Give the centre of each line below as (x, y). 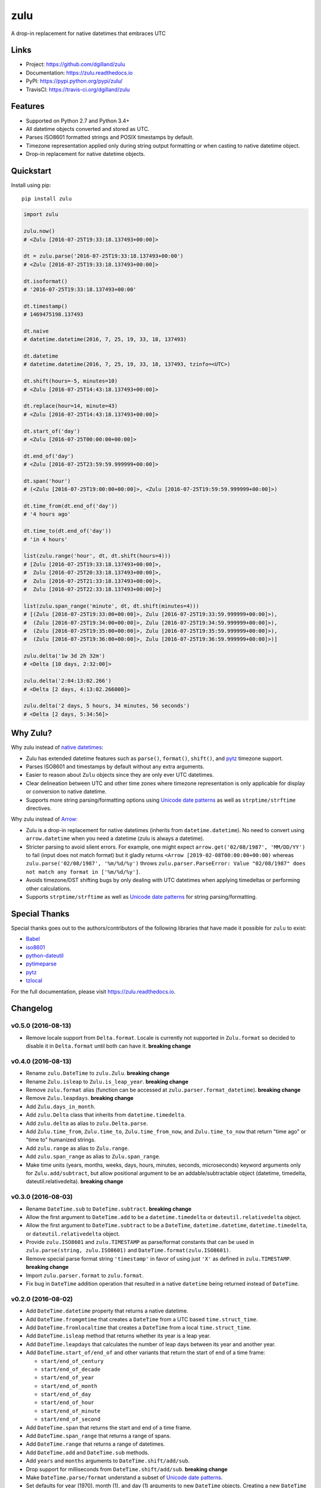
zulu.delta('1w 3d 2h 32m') (64, 656)
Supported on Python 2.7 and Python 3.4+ (78, 121)
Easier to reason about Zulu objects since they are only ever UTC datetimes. (120, 775)
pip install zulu (47, 199)
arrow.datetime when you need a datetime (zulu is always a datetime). (115, 839)
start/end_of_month (69, 1386)
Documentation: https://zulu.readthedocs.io (79, 73)
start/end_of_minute (71, 1411)
